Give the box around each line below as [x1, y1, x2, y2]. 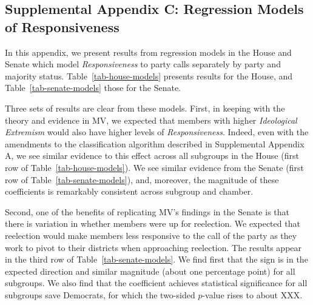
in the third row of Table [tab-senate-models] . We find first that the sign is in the [5, 253, 308, 266]
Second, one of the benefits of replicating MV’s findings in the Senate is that [5, 205, 289, 218]
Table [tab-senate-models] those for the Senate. [5, 81, 181, 94]
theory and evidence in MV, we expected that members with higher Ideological [5, 113, 297, 126]
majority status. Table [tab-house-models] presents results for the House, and [5, 69, 293, 82]
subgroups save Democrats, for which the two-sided [5, 288, 195, 301]
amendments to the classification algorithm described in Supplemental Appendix [5, 137, 305, 150]
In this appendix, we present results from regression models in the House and [5, 45, 292, 58]
